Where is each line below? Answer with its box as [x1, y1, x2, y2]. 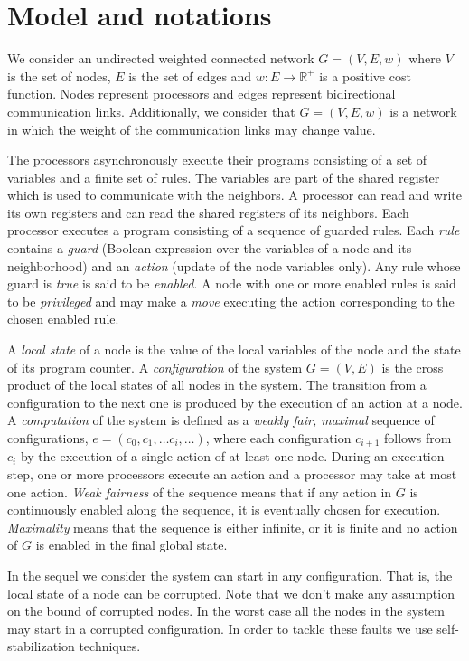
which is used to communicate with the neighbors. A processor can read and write [7, 185, 462, 204]
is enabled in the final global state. [35, 535, 228, 554]
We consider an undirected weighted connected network [7, 49, 314, 68]
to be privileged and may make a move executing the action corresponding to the [7, 291, 455, 310]
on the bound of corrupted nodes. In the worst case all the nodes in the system [7, 601, 445, 620]
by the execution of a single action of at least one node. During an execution [20, 447, 445, 466]
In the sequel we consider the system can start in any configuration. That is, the [7, 566, 453, 585]
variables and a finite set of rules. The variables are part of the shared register [7, 167, 440, 186]
